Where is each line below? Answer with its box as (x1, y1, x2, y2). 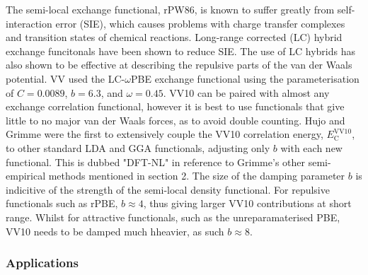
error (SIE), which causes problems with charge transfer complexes (55, 16, 345, 30)
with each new (280, 140, 343, 155)
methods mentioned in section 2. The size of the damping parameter (48, 168, 345, 183)
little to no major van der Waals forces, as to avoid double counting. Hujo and (6, 112, 345, 127)
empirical (6, 168, 46, 183)
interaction (6, 16, 52, 30)
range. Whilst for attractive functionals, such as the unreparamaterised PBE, (6, 209, 340, 224)
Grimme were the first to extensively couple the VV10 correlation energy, (6, 127, 323, 141)
